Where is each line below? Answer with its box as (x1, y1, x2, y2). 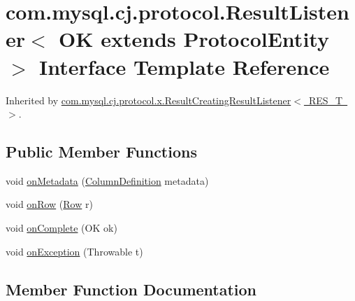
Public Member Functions (6, 141, 197, 162)
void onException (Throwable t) (6, 244, 143, 258)
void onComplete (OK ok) (6, 220, 117, 235)
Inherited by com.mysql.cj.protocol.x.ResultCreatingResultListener (6, 92, 291, 107)
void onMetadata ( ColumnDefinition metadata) (6, 173, 209, 188)
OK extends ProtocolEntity (59, 24, 329, 53)
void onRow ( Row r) (6, 197, 93, 211)
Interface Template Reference (39, 52, 330, 80)
